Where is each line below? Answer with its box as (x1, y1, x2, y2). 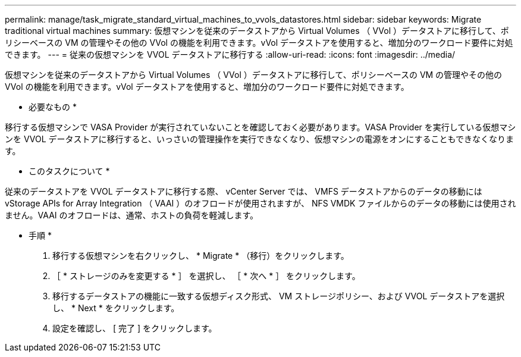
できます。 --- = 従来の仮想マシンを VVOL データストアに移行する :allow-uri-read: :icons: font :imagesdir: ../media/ (5, 49, 456, 59)
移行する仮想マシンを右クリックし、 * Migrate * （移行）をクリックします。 (52, 250, 349, 261)
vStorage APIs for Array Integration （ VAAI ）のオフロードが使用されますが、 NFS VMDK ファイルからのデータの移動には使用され (5, 198, 516, 208)
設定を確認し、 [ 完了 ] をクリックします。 (52, 323, 217, 333)
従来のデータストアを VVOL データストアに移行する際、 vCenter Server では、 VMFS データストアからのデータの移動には (5, 186, 482, 196)
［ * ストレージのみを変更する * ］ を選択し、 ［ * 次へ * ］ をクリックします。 (52, 271, 360, 281)
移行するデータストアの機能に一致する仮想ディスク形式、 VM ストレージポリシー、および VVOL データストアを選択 (52, 291, 505, 301)
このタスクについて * (29, 166, 110, 176)
